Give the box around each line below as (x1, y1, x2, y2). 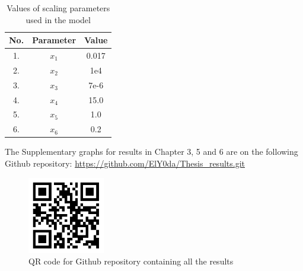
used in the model (25, 13, 91, 25)
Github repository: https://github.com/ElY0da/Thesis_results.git (5, 157, 245, 169)
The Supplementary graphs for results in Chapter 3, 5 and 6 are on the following (5, 145, 298, 158)
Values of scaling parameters (7, 2, 110, 14)
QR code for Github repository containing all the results (28, 255, 234, 267)
